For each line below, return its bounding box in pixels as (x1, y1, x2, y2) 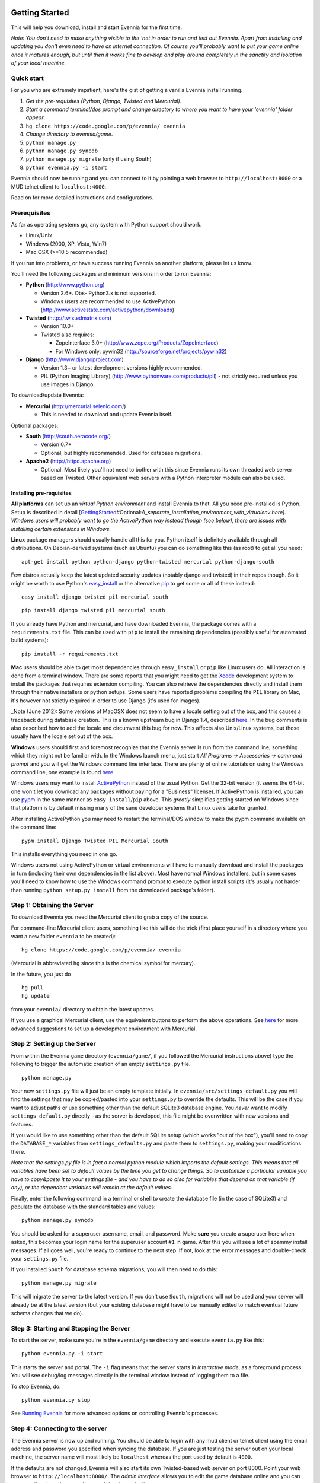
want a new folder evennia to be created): (11, 933, 116, 940)
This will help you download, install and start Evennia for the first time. (11, 24, 183, 31)
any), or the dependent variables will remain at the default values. (11, 1184, 172, 1191)
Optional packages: (11, 422, 59, 429)
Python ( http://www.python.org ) (25, 281, 105, 288)
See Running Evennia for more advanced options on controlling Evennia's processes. (11, 1409, 219, 1417)
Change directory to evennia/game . (25, 131, 113, 138)
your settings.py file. (11, 1255, 69, 1262)
